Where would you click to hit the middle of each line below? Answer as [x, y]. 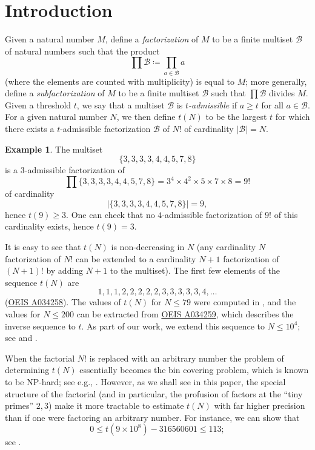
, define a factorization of [152, 39]
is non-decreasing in [148, 247]
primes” [19, 405]
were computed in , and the [245, 302]
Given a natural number [50, 39]
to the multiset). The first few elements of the [195, 270]
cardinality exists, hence [49, 226]
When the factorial [40, 358]
